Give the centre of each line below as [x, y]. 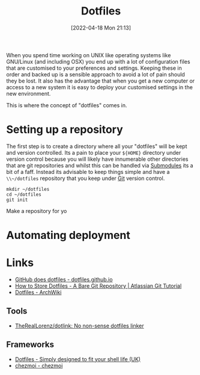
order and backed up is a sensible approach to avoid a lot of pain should [95, 74]
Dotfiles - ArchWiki [38, 292]
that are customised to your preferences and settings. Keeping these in [94, 68]
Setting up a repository [65, 130]
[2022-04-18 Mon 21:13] [101, 28]
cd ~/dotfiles [24, 194]
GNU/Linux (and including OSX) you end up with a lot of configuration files [98, 61]
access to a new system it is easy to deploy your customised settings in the [100, 87]
